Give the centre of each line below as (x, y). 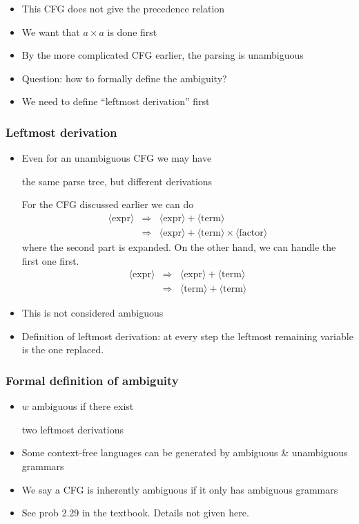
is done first (132, 31)
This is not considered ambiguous (93, 313)
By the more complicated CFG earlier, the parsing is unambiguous (163, 55)
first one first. (50, 260)
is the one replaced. (63, 349)
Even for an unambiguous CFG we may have (117, 158)
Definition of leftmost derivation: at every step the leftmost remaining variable (187, 336)
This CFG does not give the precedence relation (123, 8)
